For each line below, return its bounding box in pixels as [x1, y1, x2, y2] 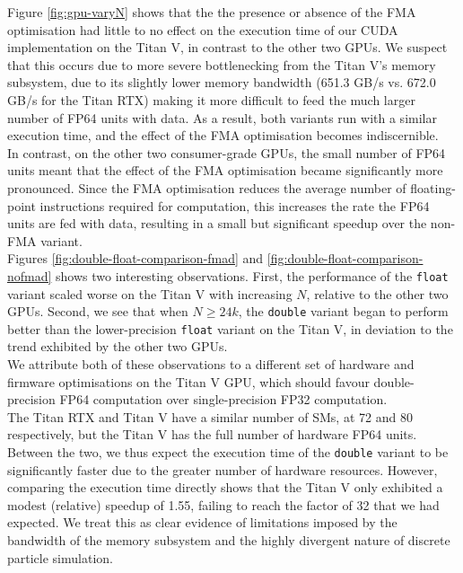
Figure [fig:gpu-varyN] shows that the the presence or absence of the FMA [7, 3, 416, 21]
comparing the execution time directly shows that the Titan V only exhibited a [7, 478, 443, 497]
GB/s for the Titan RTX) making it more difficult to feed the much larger [7, 90, 415, 109]
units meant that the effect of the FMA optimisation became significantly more [7, 161, 443, 180]
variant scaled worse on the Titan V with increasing [7, 284, 293, 303]
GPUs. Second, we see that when [7, 302, 188, 321]
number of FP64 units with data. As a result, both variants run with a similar [7, 108, 437, 127]
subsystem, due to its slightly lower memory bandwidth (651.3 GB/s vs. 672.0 [7, 73, 436, 92]
